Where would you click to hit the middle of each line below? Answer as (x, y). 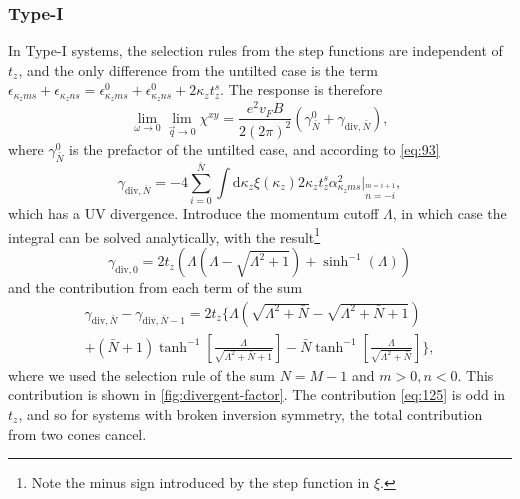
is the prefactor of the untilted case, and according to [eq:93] (254, 148)
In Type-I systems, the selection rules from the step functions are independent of (255, 50)
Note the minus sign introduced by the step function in (200, 482)
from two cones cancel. (77, 433)
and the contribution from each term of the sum (155, 287)
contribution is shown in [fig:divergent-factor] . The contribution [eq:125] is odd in (257, 394)
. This (475, 374)
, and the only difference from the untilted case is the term (198, 69)
